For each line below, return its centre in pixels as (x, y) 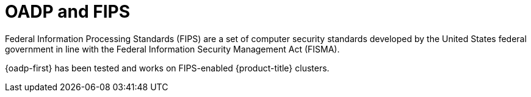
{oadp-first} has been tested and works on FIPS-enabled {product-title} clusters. (167, 68)
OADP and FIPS (68, 12)
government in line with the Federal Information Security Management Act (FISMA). (172, 49)
